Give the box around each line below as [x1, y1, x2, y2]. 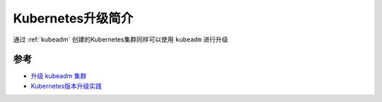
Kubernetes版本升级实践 [30, 82, 102, 90]
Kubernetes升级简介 [13, 11, 134, 26]
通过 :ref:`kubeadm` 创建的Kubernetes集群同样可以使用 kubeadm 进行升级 [13, 35, 228, 44]
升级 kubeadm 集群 [30, 72, 87, 80]
